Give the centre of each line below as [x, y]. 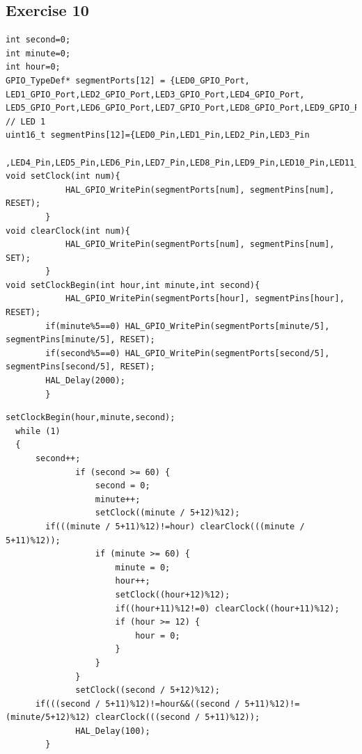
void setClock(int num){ [63, 176]
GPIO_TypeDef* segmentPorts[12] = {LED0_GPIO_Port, [128, 80]
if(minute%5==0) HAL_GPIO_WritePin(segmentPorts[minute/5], [188, 326]
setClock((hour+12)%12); [173, 594]
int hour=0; [33, 67]
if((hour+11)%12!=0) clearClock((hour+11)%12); [227, 608]
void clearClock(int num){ [68, 231]
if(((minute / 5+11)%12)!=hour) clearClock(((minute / [175, 526]
